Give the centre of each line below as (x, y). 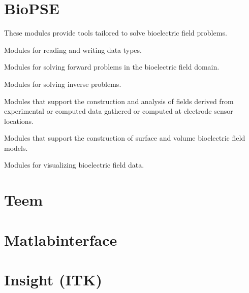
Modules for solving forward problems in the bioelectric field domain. (112, 67)
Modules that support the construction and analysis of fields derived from (119, 101)
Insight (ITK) (53, 279)
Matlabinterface (61, 239)
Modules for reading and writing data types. (73, 50)
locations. (19, 121)
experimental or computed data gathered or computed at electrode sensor (119, 111)
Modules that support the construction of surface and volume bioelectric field (125, 138)
